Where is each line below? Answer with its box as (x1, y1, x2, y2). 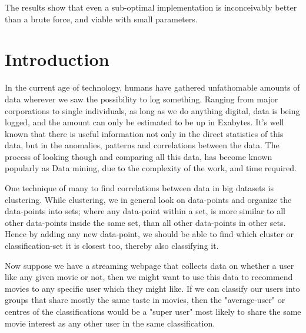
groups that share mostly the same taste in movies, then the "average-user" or (5, 294, 285, 306)
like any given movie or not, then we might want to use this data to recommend (5, 271, 293, 283)
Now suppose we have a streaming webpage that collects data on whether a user (5, 259, 294, 271)
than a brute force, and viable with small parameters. (5, 12, 198, 25)
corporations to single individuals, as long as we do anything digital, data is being (5, 104, 300, 116)
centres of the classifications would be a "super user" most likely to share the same (5, 305, 301, 317)
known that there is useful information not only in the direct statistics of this (5, 127, 284, 139)
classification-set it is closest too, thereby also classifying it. (5, 239, 219, 252)
